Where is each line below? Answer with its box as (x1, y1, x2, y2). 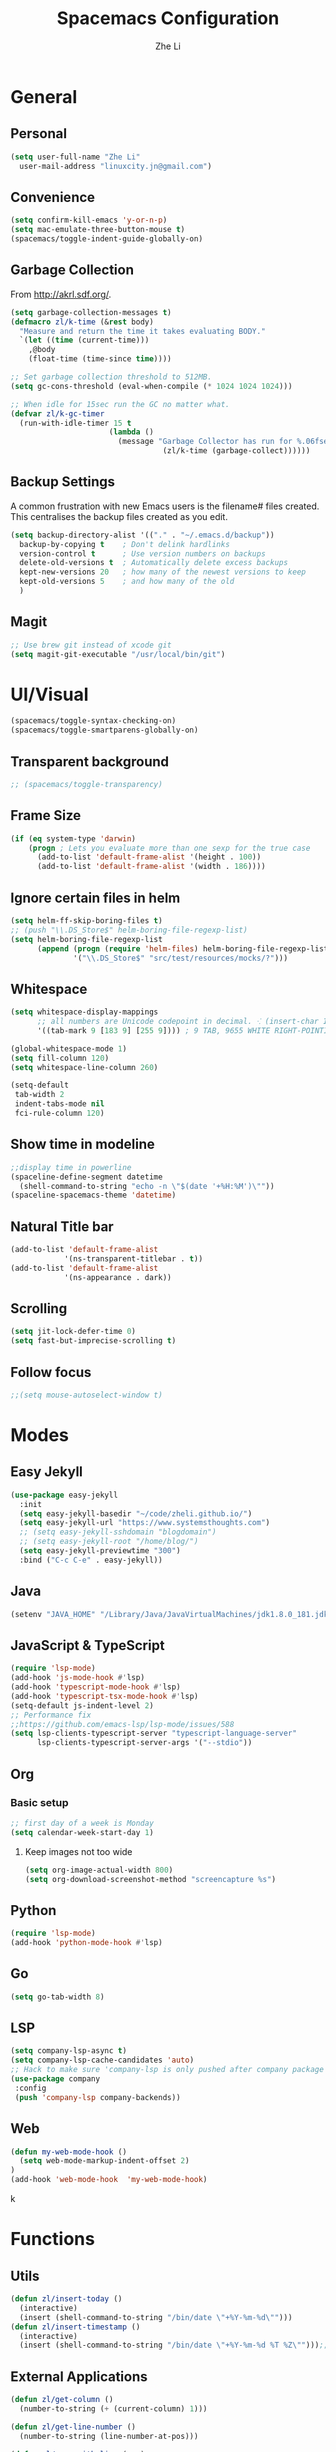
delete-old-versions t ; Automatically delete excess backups (19, 558, 288, 568)
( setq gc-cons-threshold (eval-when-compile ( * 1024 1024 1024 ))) (10, 381, 293, 391)
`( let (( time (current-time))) (19, 335, 150, 346)
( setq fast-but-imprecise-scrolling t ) (10, 1336, 177, 1346)
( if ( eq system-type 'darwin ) (10, 833, 137, 844)
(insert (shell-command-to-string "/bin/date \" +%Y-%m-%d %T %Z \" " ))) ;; (19, 2340, 329, 2351)
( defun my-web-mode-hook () (10, 2147, 128, 2157)
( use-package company (10, 2074, 101, 2084)
